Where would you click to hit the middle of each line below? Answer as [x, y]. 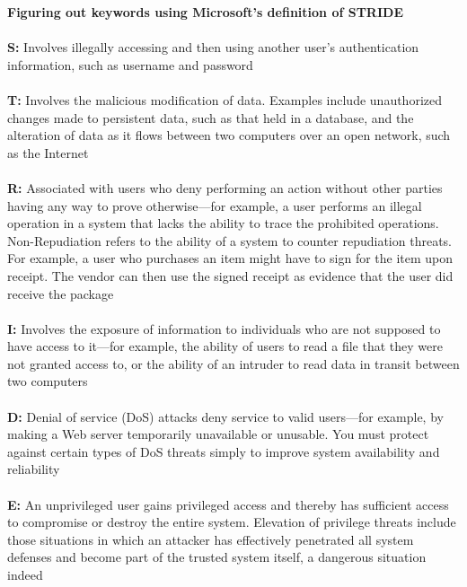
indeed [25, 574]
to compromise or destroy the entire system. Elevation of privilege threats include [232, 522]
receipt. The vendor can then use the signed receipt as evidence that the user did [230, 275]
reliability [34, 469]
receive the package [61, 293]
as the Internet [48, 152]
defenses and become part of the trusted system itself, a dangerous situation [217, 557]
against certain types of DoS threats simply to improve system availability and [224, 451]
